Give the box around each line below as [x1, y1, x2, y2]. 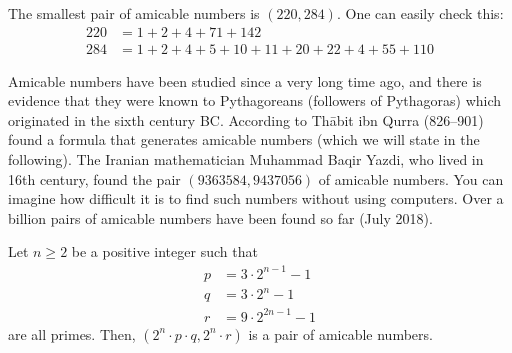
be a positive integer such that [71, 241, 258, 262]
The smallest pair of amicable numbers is [8, 3, 260, 23]
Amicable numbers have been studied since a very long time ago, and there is [8, 70, 482, 91]
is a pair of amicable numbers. [248, 323, 433, 344]
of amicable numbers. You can [318, 168, 504, 189]
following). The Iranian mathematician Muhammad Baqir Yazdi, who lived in [8, 149, 484, 170]
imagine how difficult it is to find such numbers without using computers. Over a [8, 188, 504, 209]
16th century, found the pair [8, 168, 181, 189]
